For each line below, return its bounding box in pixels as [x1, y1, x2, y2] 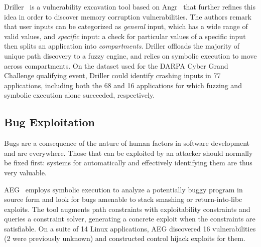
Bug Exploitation [4, 114, 95, 130]
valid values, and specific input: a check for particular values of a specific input [4, 31, 246, 41]
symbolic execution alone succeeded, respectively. [4, 90, 155, 100]
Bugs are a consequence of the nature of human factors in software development [4, 138, 250, 148]
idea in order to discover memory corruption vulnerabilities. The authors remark [4, 11, 251, 22]
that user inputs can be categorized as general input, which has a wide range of [4, 21, 248, 32]
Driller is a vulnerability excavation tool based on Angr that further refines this [4, 2, 255, 12]
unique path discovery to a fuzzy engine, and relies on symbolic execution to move [4, 50, 257, 61]
